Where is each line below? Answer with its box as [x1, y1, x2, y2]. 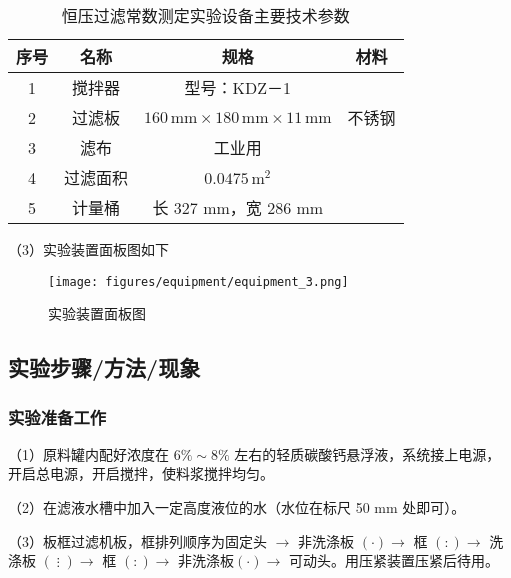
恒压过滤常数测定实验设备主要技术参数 [61, 4, 350, 27]
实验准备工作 [8, 404, 107, 429]
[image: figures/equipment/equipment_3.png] [48, 274, 349, 289]
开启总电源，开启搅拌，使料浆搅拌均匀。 [8, 463, 274, 484]
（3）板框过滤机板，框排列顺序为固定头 [8, 530, 267, 551]
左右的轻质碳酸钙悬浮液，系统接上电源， [234, 443, 501, 464]
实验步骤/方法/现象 [8, 352, 201, 383]
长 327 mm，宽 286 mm [152, 196, 324, 219]
